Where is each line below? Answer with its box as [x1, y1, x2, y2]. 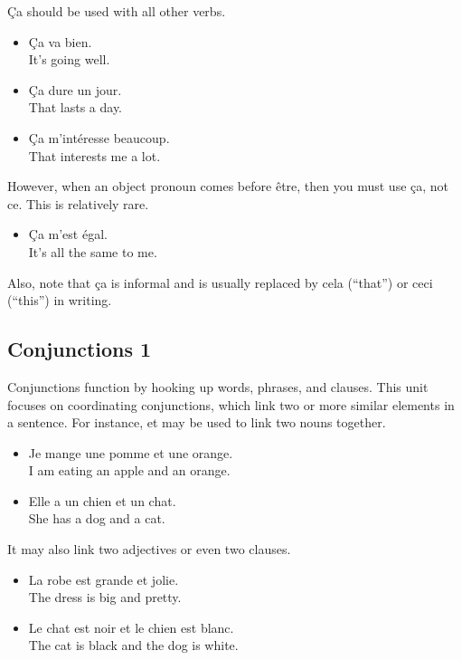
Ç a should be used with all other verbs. [7, 2, 226, 20]
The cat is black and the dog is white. [28, 636, 239, 655]
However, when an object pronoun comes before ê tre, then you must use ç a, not [7, 177, 449, 196]
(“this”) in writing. [7, 291, 112, 310]
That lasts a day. [28, 98, 123, 117]
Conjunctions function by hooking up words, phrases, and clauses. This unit [7, 377, 429, 396]
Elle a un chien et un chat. [28, 491, 176, 510]
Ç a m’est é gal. [28, 225, 108, 244]
